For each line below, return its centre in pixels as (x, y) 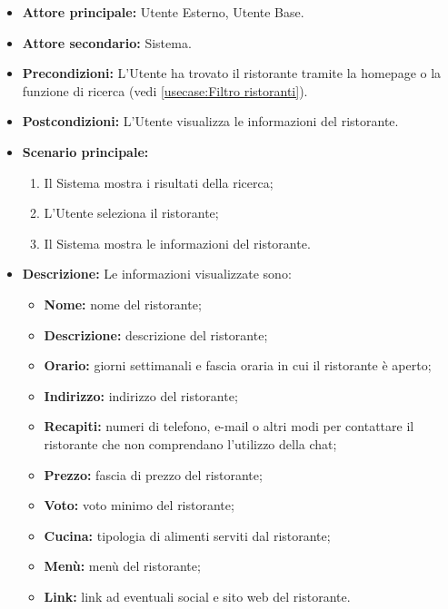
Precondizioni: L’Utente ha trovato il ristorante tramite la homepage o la (232, 73)
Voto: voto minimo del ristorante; (139, 505)
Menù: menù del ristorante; (122, 566)
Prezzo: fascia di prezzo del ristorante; (153, 474)
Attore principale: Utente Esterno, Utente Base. (163, 12)
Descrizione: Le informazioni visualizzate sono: (157, 274)
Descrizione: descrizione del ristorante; (156, 334)
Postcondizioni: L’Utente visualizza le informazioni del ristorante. (210, 121)
